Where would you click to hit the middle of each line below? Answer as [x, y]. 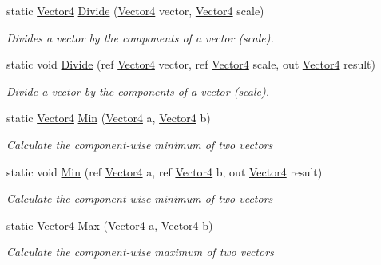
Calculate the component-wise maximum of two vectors [140, 252]
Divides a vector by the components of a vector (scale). [140, 37]
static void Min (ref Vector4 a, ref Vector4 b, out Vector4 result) [165, 171]
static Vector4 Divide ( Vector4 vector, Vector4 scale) [135, 10]
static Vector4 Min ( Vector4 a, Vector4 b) [109, 118]
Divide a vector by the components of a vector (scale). [138, 91]
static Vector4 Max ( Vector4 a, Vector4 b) [110, 225]
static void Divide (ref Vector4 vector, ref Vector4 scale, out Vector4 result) [191, 64]
